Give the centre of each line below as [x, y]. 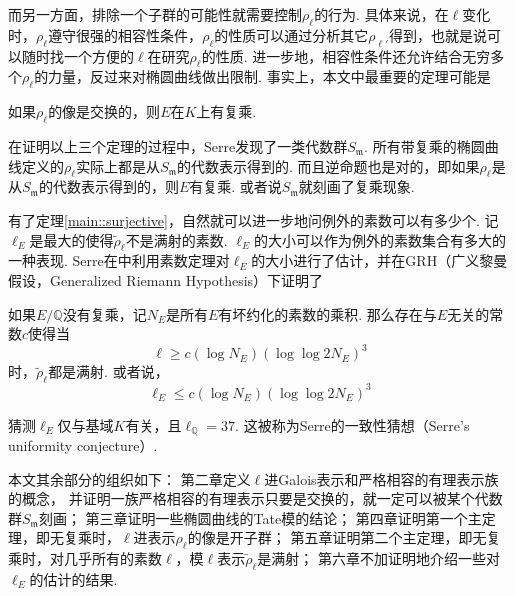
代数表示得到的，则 [115, 186]
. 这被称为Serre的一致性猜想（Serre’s [352, 424]
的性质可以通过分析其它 [291, 34]
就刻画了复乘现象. [356, 186]
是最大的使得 [71, 239]
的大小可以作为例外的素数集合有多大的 [379, 239]
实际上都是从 [118, 165]
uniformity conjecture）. [83, 444]
